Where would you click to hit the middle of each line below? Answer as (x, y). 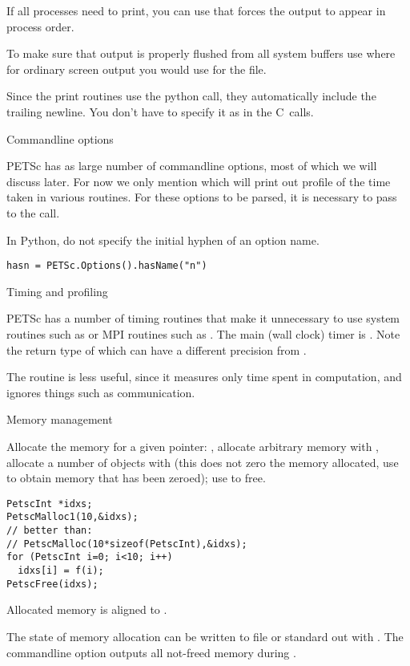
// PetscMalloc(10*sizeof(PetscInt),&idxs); (127, 544)
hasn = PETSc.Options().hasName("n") (107, 266)
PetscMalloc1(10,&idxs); (72, 517)
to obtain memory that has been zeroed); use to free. (136, 478)
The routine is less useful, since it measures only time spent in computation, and (204, 377)
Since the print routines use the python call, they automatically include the (191, 96)
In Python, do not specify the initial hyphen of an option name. (163, 240)
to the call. (33, 212)
